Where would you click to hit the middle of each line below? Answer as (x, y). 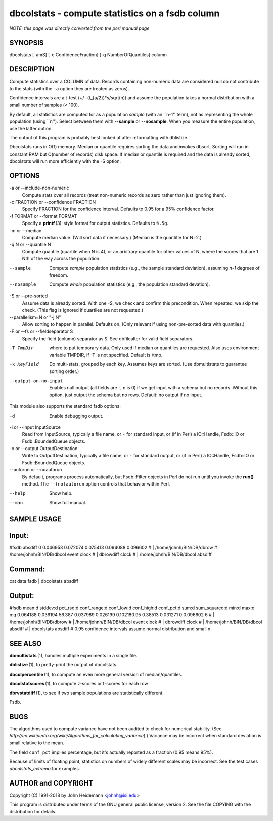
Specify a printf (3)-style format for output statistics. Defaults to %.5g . (95, 223)
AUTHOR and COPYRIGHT (51, 783)
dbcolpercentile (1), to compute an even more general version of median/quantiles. (96, 674)
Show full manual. (68, 502)
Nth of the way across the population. (61, 259)
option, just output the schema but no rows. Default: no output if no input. (126, 395)
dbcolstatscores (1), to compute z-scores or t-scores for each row (79, 684)
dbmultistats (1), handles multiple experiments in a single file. (73, 656)
